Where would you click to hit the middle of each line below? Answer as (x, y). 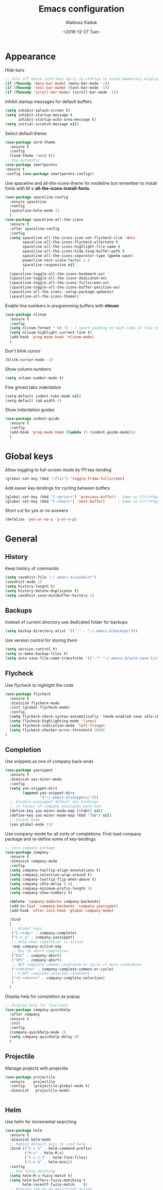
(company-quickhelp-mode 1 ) (38, 1032)
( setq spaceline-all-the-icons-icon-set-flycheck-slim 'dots (73, 238)
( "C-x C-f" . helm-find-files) (56, 1158)
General (21, 539)
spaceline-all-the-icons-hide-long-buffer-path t (73, 251)
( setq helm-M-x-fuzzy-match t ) (41, 1175)
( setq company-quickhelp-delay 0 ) (44, 1037)
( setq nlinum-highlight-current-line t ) (51, 333)
